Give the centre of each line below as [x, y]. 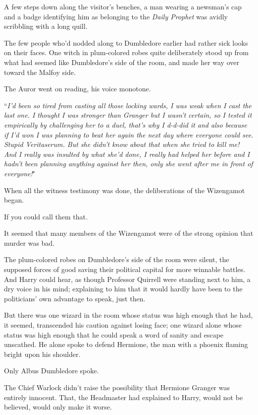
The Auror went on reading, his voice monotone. [77, 89]
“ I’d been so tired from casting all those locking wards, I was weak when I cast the [128, 105]
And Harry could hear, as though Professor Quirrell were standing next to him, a [127, 279]
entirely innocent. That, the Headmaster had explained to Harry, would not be [124, 397]
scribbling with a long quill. [46, 26]
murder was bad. [29, 242]
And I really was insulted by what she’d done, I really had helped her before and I [127, 154]
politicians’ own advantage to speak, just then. [75, 298]
